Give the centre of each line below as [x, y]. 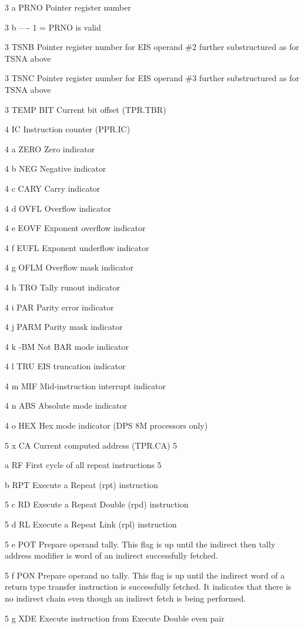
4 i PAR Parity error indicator [59, 307]
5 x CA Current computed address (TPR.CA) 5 [91, 445]
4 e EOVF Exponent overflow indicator [75, 228]
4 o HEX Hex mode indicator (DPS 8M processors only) [106, 425]
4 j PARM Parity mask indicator [64, 327]
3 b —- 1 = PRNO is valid [53, 27]
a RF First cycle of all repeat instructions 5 [83, 465]
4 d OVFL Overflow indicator [58, 208]
